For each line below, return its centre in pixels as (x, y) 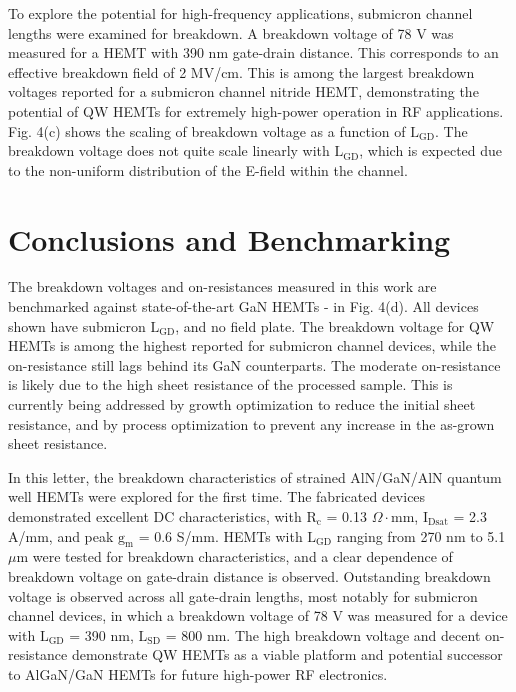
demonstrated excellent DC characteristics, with (155, 516)
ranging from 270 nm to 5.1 (421, 535)
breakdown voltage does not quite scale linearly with (169, 150)
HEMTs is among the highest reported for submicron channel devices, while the (252, 345)
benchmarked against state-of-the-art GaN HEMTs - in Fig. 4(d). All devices (243, 306)
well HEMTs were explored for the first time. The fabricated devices (217, 496)
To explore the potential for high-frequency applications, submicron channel (240, 13)
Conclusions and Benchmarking (229, 238)
